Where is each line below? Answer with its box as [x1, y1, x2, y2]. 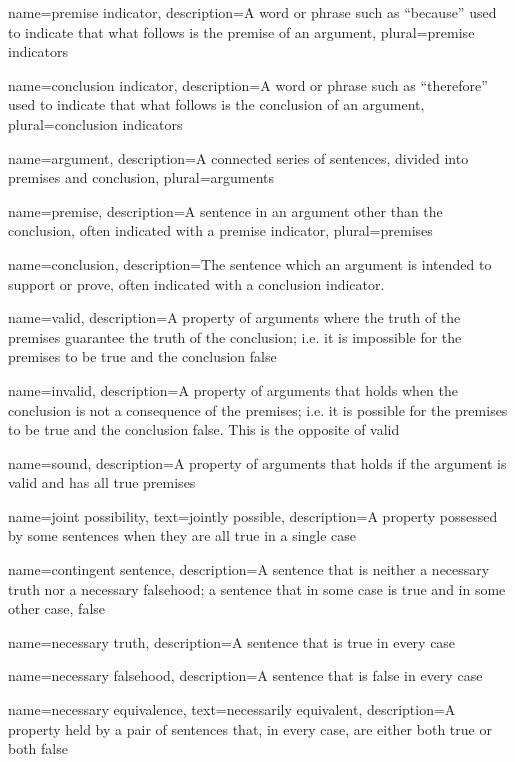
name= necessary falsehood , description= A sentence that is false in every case [8, 665, 483, 686]
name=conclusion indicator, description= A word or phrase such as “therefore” [8, 74, 488, 95]
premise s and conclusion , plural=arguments [8, 167, 275, 188]
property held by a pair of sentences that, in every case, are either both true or [8, 718, 492, 739]
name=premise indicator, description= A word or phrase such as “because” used [8, 2, 497, 22]
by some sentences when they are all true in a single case [8, 525, 357, 546]
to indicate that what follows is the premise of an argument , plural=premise [8, 21, 475, 42]
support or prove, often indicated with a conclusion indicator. [8, 273, 385, 294]
